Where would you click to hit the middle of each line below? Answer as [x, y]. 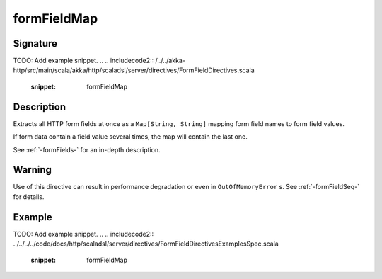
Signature [35, 44]
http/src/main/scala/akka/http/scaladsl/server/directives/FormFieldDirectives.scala [134, 70]
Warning [33, 170]
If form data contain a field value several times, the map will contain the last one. [130, 137]
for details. [29, 197]
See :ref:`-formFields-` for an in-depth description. [87, 149]
